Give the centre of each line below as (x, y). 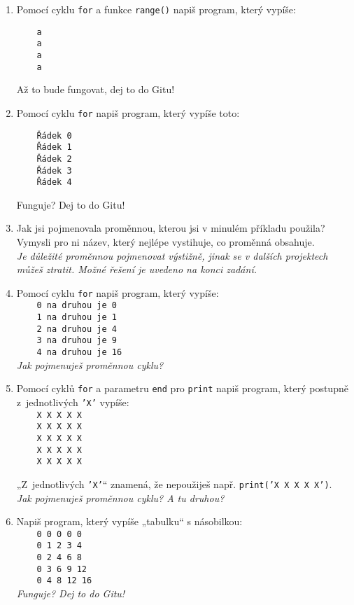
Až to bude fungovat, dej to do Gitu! (95, 89)
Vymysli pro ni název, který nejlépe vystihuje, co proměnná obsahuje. (165, 242)
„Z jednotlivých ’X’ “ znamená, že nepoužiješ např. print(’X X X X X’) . (174, 484)
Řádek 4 (54, 182)
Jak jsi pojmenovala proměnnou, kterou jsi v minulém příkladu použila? (171, 228)
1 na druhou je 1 (77, 318)
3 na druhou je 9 (77, 341)
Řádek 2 (54, 159)
